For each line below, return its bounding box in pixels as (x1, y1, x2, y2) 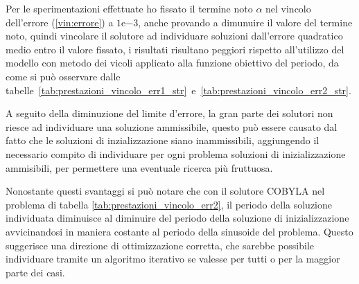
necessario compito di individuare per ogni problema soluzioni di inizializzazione (6, 146, 346, 161)
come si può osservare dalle (6, 69, 121, 83)
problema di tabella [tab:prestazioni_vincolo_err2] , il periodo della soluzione (6, 197, 332, 211)
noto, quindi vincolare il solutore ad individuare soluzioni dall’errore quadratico (6, 28, 343, 43)
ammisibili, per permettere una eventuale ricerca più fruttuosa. (6, 160, 273, 175)
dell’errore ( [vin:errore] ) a (6, 15, 114, 29)
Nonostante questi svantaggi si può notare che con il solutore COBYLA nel (6, 184, 325, 198)
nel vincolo (265, 1, 311, 15)
